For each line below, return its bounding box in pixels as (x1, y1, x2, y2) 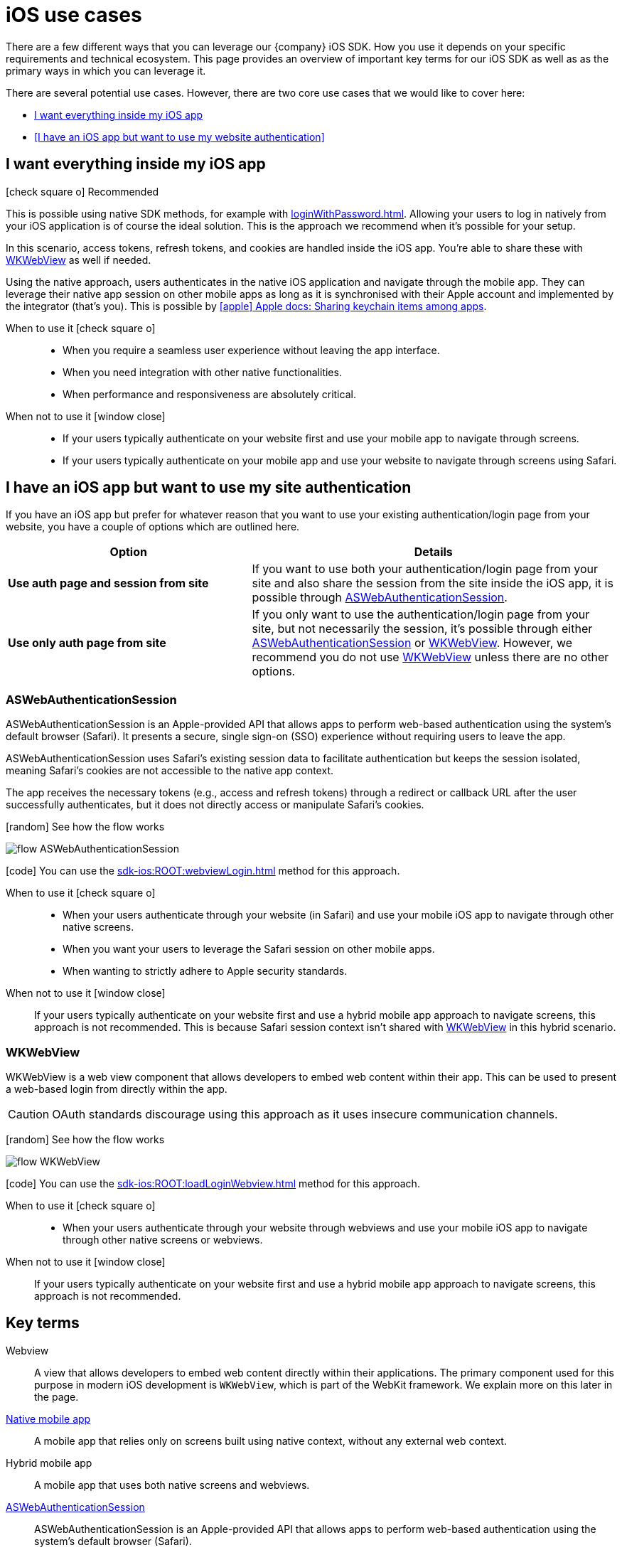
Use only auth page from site (8, 636, 166, 651)
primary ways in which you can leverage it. (6, 64, 206, 77)
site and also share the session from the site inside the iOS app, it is (252, 576, 613, 591)
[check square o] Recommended (6, 185, 159, 198)
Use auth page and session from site (8, 576, 209, 591)
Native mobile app (6, 1412, 91, 1425)
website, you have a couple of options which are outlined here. (6, 520, 300, 533)
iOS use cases (6, 3, 142, 27)
